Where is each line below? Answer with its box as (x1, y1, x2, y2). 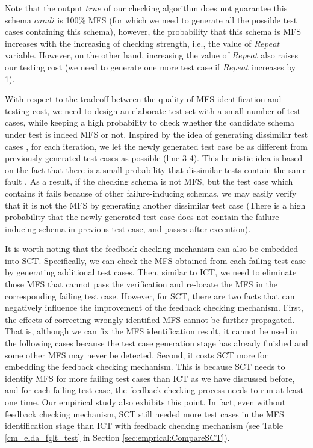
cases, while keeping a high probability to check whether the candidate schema (5, 116, 294, 129)
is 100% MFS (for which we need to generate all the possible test (57, 13, 297, 26)
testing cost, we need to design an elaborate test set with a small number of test (5, 104, 301, 117)
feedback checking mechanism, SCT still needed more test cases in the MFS (5, 407, 284, 420)
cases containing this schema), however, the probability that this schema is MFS (5, 25, 301, 38)
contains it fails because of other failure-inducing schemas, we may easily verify (5, 186, 297, 199)
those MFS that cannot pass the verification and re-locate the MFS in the (5, 278, 277, 290)
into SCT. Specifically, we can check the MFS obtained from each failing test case (5, 254, 306, 266)
